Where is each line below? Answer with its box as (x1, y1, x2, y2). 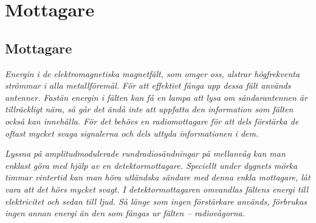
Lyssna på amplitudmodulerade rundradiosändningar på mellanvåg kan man (5, 147, 286, 160)
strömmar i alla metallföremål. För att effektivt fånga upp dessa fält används (5, 79, 291, 92)
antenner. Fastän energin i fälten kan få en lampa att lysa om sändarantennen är (5, 91, 307, 103)
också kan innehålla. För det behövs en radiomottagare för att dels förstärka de (5, 114, 299, 127)
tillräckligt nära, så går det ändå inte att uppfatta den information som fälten (5, 103, 294, 115)
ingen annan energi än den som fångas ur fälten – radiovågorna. (5, 207, 246, 219)
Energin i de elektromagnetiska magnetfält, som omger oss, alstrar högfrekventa (5, 67, 300, 80)
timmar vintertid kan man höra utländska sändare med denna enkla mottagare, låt (5, 171, 311, 184)
